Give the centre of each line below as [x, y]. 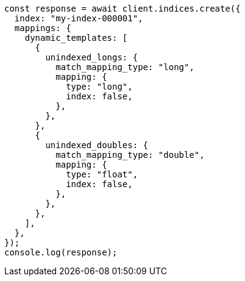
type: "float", [102, 174]
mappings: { [43, 28]
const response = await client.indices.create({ [122, 9]
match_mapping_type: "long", [125, 67]
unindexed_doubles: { [97, 145]
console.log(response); [61, 252]
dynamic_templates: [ [76, 38]
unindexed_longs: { [92, 57]
